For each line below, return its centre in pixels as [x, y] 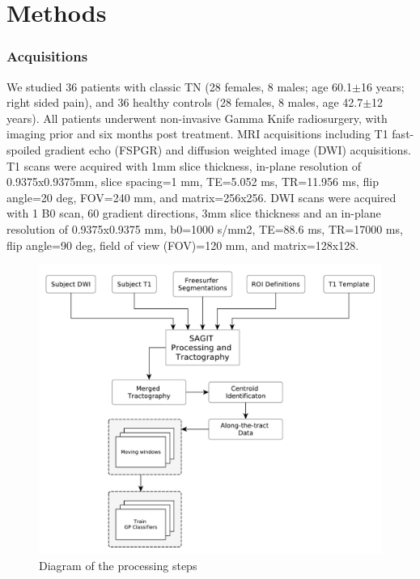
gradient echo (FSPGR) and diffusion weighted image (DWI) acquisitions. [228, 149]
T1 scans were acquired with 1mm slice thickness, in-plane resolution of [184, 165]
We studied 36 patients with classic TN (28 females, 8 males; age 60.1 [179, 86]
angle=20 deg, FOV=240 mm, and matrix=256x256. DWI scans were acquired [202, 197]
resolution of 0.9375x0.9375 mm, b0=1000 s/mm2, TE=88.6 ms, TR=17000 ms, [205, 228]
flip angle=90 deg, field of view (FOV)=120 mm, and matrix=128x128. [183, 245]
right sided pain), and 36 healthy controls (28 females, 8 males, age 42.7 [185, 102]
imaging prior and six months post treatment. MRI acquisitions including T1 [197, 134]
